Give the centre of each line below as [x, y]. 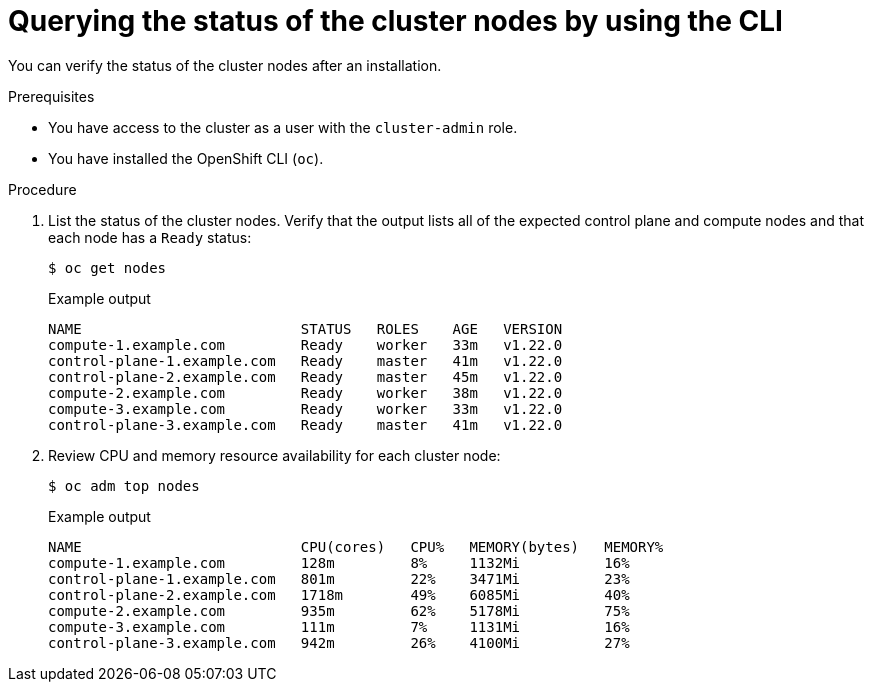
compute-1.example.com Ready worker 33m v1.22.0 [305, 344]
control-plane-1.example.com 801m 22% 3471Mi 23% [339, 578]
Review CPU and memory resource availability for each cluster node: [274, 455]
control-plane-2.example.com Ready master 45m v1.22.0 [305, 376]
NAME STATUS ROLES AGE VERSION [305, 328]
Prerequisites [51, 96]
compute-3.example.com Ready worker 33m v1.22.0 [305, 408]
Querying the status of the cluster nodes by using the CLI [395, 21]
